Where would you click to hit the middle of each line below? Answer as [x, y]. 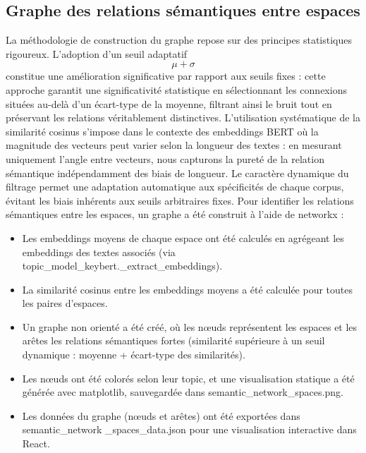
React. [36, 443]
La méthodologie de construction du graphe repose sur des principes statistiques [179, 40]
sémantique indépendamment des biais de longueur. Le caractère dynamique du [177, 173]
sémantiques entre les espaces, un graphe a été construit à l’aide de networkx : [175, 214]
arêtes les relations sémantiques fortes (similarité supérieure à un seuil [173, 340]
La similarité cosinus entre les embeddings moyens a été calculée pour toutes [188, 289]
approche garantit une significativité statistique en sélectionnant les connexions [176, 89]
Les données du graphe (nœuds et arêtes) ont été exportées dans [161, 415]
